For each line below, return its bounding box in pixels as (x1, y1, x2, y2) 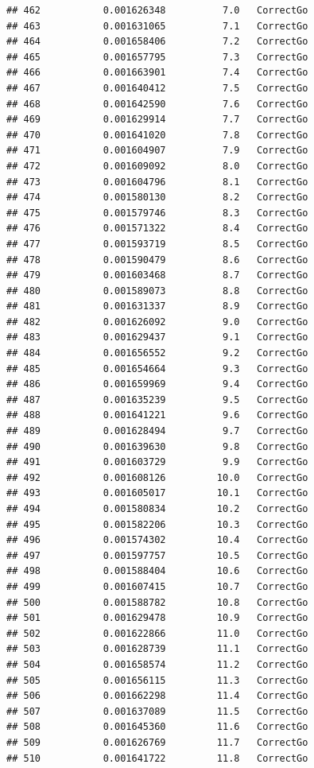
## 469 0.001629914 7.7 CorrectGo (6, 114, 308, 126)
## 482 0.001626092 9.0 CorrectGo (6, 316, 308, 328)
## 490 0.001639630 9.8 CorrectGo (6, 440, 308, 452)
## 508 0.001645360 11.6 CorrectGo (6, 721, 308, 733)
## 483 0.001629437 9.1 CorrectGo (6, 332, 308, 343)
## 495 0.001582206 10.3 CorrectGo (6, 518, 308, 530)
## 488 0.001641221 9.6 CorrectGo (6, 409, 308, 421)
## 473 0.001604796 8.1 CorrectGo (6, 176, 308, 188)
